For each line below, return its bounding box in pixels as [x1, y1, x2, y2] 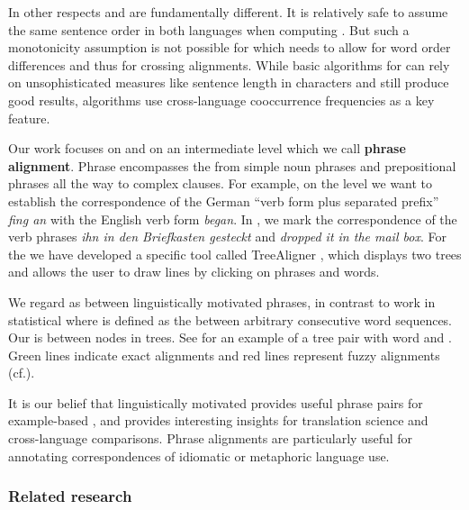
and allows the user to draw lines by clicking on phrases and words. [8, 262, 380, 281]
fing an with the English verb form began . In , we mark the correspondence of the [8, 209, 457, 228]
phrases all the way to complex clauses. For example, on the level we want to [8, 174, 433, 193]
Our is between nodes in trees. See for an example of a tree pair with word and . [8, 328, 452, 347]
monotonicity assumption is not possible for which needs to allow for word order [8, 38, 451, 57]
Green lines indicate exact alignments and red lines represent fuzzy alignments [8, 345, 440, 364]
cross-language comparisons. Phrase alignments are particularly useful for [8, 429, 413, 448]
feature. [8, 108, 50, 127]
